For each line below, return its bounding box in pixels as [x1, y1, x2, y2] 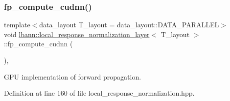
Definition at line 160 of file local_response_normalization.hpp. [4, 88, 195, 98]
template [4, 20, 30, 30]
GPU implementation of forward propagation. [4, 71, 141, 81]
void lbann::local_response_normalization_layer [4, 29, 150, 39]
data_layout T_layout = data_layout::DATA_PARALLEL [39, 20, 219, 30]
